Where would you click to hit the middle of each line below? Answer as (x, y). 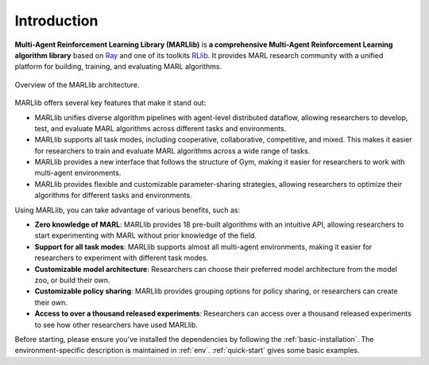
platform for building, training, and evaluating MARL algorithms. (118, 67)
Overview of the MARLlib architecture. (77, 84)
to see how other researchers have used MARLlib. (116, 324)
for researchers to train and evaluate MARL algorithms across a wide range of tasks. (172, 150)
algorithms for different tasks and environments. (113, 196)
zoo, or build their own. (72, 280)
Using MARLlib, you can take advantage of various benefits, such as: (128, 210)
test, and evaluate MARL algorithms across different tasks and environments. (160, 128)
